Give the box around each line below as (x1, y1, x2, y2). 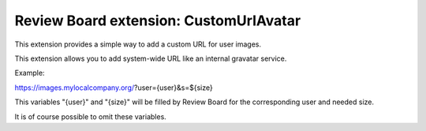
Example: (14, 68, 45, 78)
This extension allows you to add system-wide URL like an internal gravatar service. (14, 54, 287, 63)
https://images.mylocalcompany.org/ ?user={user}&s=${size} (14, 83, 213, 92)
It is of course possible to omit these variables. (14, 111, 167, 122)
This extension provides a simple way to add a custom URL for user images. (14, 39, 262, 49)
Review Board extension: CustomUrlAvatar (14, 12, 301, 29)
